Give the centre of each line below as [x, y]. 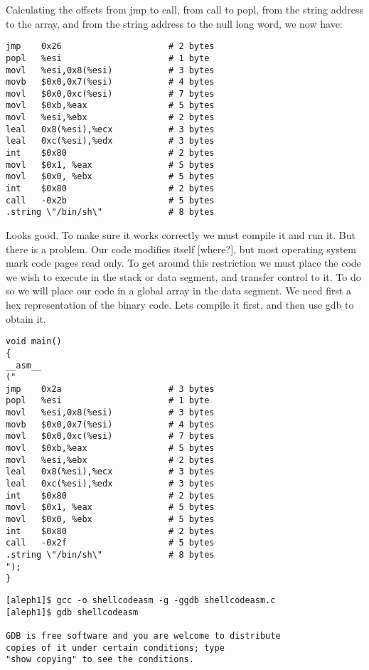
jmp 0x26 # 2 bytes [110, 47]
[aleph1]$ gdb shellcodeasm [72, 612]
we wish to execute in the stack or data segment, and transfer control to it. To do [183, 276]
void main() [34, 342]
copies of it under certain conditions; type [115, 648]
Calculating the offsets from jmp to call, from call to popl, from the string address [185, 9]
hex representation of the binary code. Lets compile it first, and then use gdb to [180, 304]
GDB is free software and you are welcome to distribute [143, 636]
